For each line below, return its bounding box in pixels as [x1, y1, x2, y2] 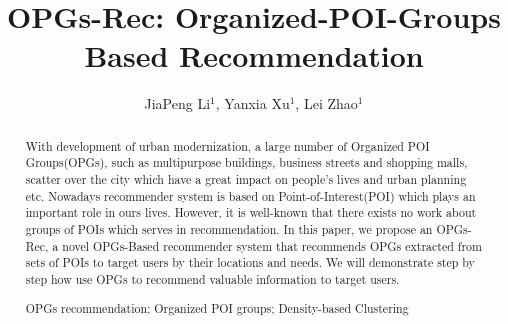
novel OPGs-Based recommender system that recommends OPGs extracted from [62, 237, 482, 254]
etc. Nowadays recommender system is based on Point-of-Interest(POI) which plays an [25, 187, 476, 204]
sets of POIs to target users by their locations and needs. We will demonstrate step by [25, 254, 475, 271]
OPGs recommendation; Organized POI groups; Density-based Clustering [25, 299, 409, 316]
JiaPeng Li [144, 93, 211, 114]
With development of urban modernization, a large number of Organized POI [25, 137, 430, 154]
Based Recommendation [84, 35, 424, 76]
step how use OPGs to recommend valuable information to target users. [25, 270, 400, 287]
